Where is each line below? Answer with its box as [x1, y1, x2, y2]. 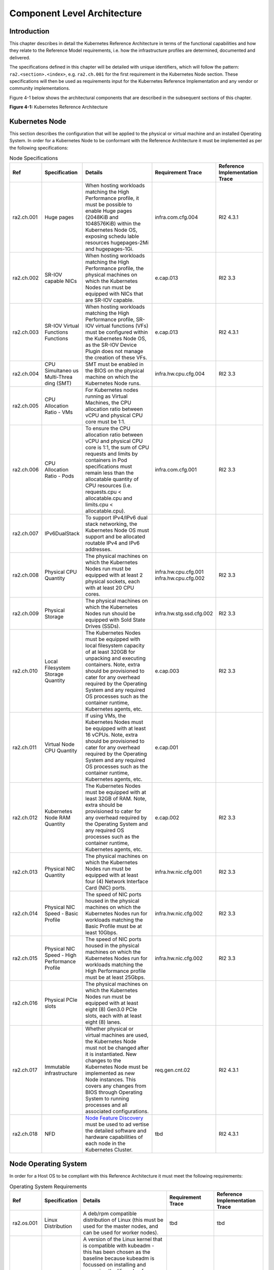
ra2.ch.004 [12, 370, 39, 377]
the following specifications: [9, 145, 68, 151]
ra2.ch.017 [12, 1066, 38, 1073]
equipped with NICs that [85, 290, 143, 297]
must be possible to [85, 201, 132, 208]
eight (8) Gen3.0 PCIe [85, 1006, 138, 1013]
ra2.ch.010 [12, 667, 38, 674]
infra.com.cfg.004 [155, 213, 198, 220]
